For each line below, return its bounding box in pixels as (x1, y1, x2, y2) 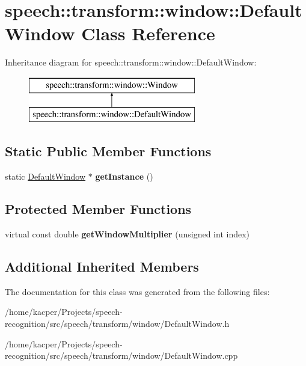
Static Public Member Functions (5, 142, 212, 160)
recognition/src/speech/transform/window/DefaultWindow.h (5, 317, 230, 330)
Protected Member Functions (5, 200, 192, 218)
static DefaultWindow (5, 170, 86, 183)
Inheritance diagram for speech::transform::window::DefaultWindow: (5, 56, 257, 69)
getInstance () (95, 170, 153, 183)
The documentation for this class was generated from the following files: (5, 285, 270, 297)
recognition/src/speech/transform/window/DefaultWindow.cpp (5, 349, 238, 362)
